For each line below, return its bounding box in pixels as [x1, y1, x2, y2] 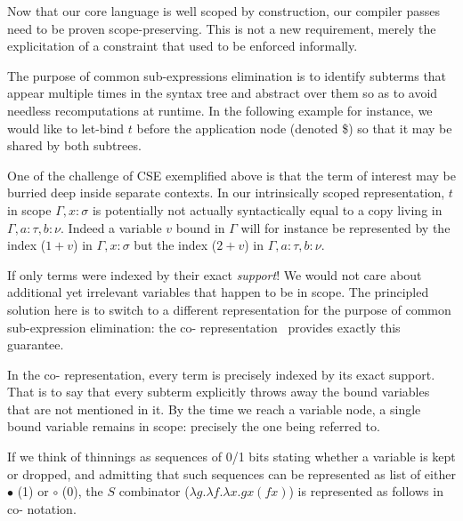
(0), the [61, 482, 103, 501]
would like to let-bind [7, 118, 125, 137]
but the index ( [134, 236, 217, 254]
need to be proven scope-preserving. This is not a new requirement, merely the [7, 19, 436, 37]
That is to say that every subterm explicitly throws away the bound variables [7, 382, 430, 401]
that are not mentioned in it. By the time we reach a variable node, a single [7, 399, 421, 418]
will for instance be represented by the [240, 218, 451, 236]
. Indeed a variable [61, 218, 162, 236]
